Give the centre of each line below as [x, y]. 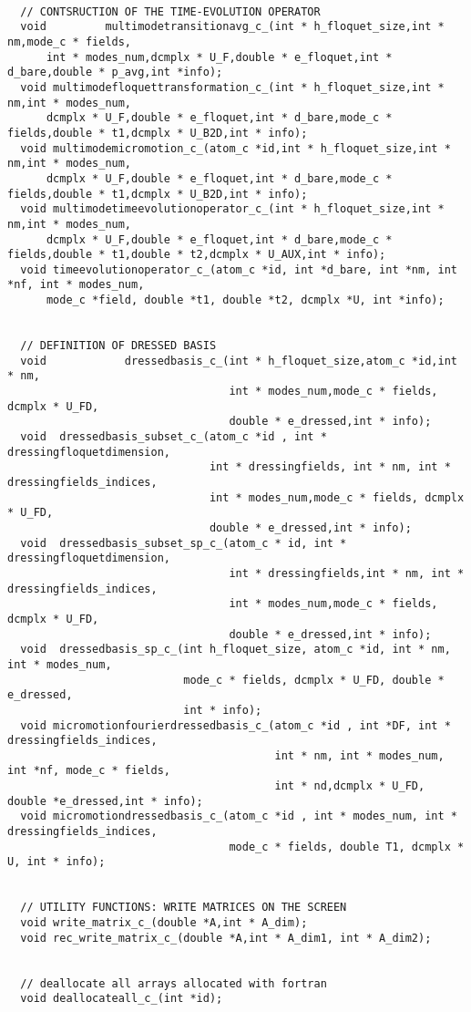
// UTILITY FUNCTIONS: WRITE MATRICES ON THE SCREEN [184, 908]
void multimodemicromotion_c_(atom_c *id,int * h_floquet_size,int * [235, 148]
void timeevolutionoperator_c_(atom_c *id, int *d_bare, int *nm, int [239, 269]
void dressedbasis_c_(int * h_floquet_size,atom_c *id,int [239, 361]
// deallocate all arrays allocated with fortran [174, 983]
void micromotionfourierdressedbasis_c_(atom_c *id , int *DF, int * [235, 725]
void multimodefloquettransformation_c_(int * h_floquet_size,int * [232, 87]
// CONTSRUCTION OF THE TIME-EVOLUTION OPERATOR [170, 11]
